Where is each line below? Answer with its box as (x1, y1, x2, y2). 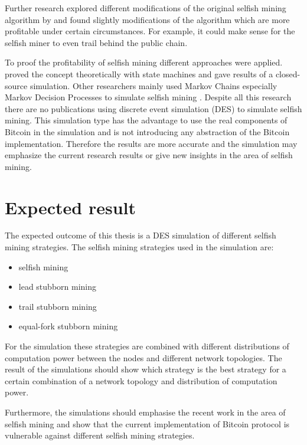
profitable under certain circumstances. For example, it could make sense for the (5, 25, 295, 37)
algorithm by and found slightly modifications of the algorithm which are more (5, 13, 290, 25)
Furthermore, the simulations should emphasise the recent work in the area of (5, 405, 286, 418)
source (5, 79, 28, 91)
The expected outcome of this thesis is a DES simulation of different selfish (5, 229, 276, 241)
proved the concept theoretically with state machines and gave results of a (5, 67, 273, 80)
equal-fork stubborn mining (18, 320, 118, 332)
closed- (275, 67, 301, 80)
